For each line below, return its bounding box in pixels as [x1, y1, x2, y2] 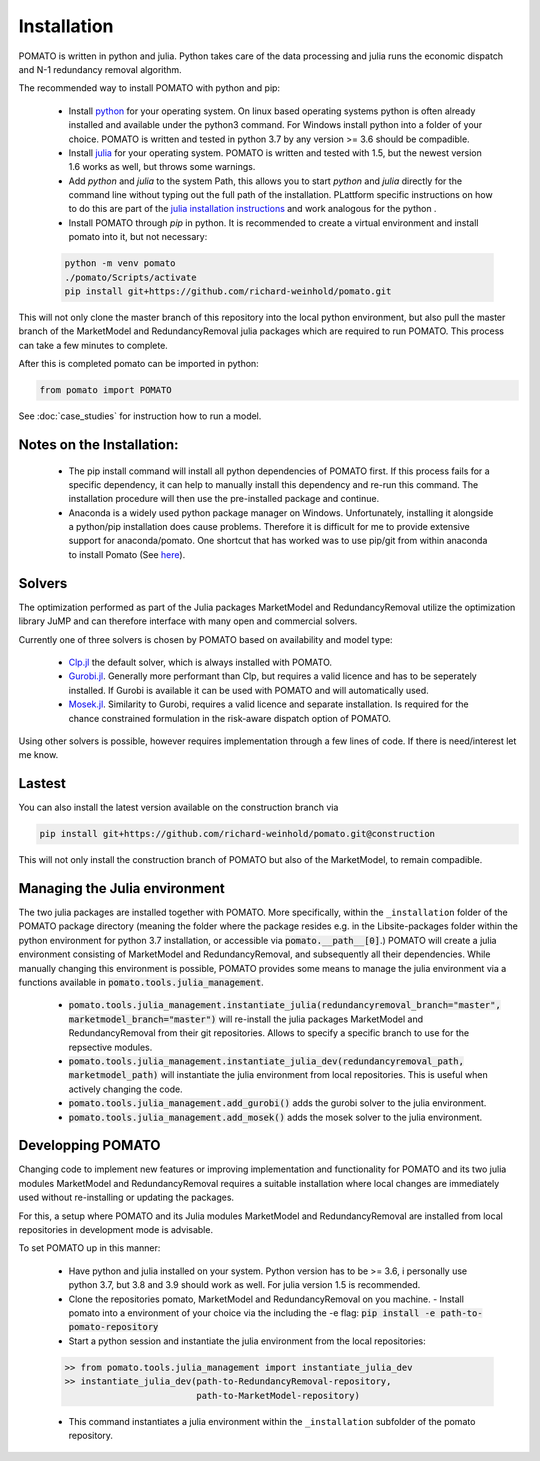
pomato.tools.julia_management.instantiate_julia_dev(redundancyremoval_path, [68, 1055, 465, 1067]
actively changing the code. [68, 1083, 184, 1095]
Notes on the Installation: [18, 436, 179, 453]
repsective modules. [68, 1041, 153, 1053]
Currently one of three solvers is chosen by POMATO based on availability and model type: [18, 633, 394, 645]
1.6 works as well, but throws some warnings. [68, 161, 256, 173]
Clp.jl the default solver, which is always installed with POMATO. [68, 656, 333, 668]
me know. [18, 749, 59, 761]
